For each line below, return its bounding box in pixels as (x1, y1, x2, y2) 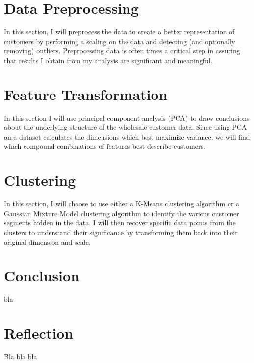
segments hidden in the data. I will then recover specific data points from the (4, 218, 236, 228)
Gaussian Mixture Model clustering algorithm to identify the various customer (4, 208, 239, 218)
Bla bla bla (4, 351, 37, 361)
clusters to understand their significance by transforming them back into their (4, 227, 238, 237)
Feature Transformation (4, 84, 168, 104)
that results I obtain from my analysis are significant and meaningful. (4, 55, 213, 65)
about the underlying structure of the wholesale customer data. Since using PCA (4, 122, 247, 132)
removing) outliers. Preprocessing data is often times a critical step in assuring (4, 46, 240, 56)
